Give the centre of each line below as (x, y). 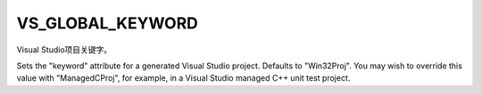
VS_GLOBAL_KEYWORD (107, 23)
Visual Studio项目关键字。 (64, 50)
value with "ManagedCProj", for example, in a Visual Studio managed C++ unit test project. (183, 78)
